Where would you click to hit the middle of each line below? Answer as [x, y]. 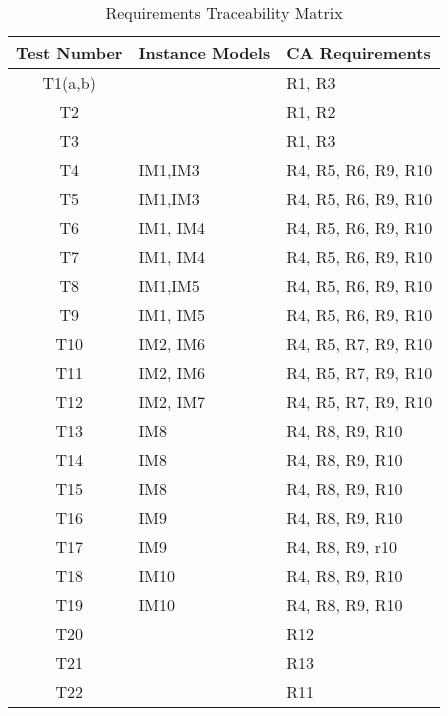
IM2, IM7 [172, 401]
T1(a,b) [69, 82]
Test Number [69, 52]
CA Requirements [358, 52]
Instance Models [204, 52]
